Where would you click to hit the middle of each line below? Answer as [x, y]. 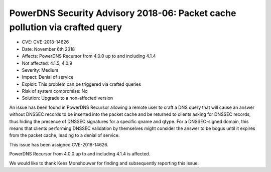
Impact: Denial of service [48, 77]
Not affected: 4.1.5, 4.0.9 [47, 63]
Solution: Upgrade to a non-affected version [67, 98]
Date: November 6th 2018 [48, 49]
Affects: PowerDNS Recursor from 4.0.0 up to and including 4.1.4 [89, 56]
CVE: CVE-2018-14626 [45, 42]
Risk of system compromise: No [55, 91]
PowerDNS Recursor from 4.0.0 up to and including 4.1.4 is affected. [80, 154]
